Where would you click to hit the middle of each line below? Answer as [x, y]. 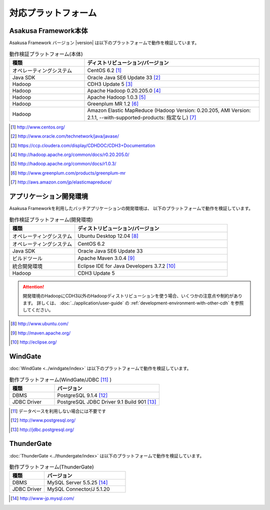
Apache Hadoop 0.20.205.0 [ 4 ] [124, 90]
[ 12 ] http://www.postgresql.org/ [43, 420]
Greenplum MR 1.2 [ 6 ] [113, 103]
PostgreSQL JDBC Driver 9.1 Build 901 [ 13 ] [107, 401]
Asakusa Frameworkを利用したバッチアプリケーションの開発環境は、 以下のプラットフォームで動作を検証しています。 [131, 208]
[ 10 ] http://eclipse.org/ [34, 342]
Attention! [33, 286]
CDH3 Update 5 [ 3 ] [110, 84]
